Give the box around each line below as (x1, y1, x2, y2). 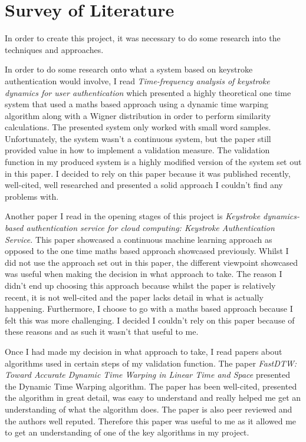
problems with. (5, 190, 59, 202)
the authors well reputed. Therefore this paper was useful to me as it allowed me (5, 414, 297, 427)
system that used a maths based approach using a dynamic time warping (5, 98, 268, 110)
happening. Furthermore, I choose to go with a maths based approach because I (5, 302, 293, 315)
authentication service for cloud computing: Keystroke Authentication (26, 222, 275, 234)
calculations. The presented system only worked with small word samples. (5, 121, 271, 133)
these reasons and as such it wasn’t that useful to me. (5, 325, 199, 338)
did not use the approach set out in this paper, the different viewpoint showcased (5, 256, 298, 268)
